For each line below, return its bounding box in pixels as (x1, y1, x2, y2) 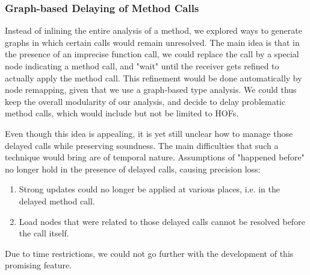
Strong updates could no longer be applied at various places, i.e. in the (19, 183, 281, 195)
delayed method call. (19, 194, 95, 207)
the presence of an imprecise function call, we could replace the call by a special (5, 48, 299, 60)
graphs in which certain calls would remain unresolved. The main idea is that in (5, 36, 300, 48)
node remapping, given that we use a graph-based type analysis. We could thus (5, 83, 297, 96)
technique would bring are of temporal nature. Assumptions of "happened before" (5, 151, 305, 163)
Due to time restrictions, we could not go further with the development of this (5, 247, 294, 259)
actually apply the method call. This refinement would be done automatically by (5, 71, 302, 84)
